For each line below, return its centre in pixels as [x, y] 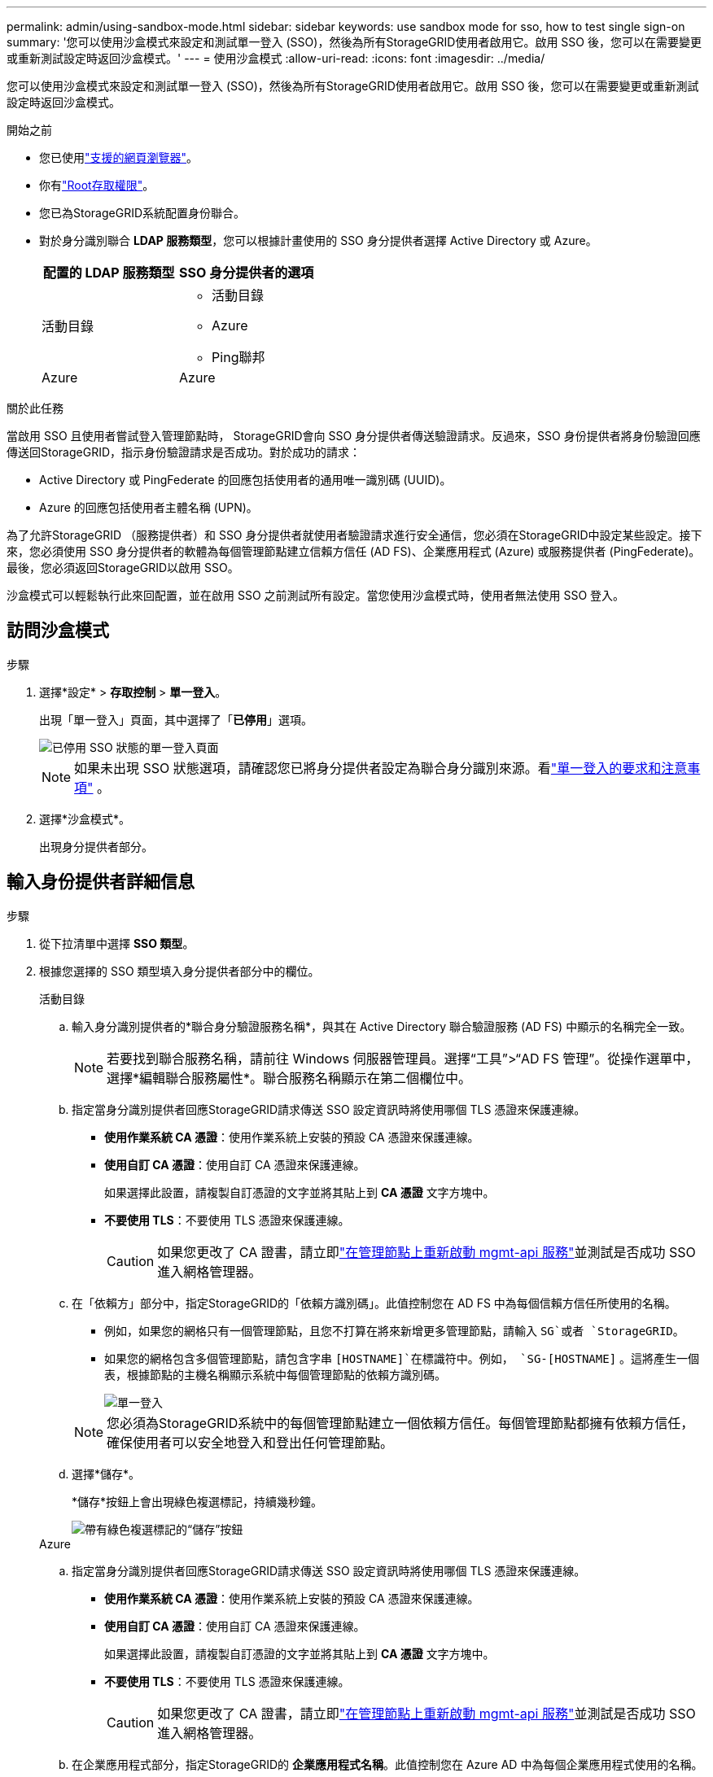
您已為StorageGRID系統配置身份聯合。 [142, 213]
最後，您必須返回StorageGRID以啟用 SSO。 [123, 568]
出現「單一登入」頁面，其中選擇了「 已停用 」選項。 [176, 719]
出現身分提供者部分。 [96, 846]
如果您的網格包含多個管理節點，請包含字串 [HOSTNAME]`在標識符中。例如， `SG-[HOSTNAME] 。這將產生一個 [402, 1358]
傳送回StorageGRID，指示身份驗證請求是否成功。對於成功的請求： [184, 452]
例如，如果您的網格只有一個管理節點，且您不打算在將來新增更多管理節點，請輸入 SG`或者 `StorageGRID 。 [394, 1330]
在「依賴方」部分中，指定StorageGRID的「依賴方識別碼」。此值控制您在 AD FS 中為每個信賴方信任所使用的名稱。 [374, 1303]
